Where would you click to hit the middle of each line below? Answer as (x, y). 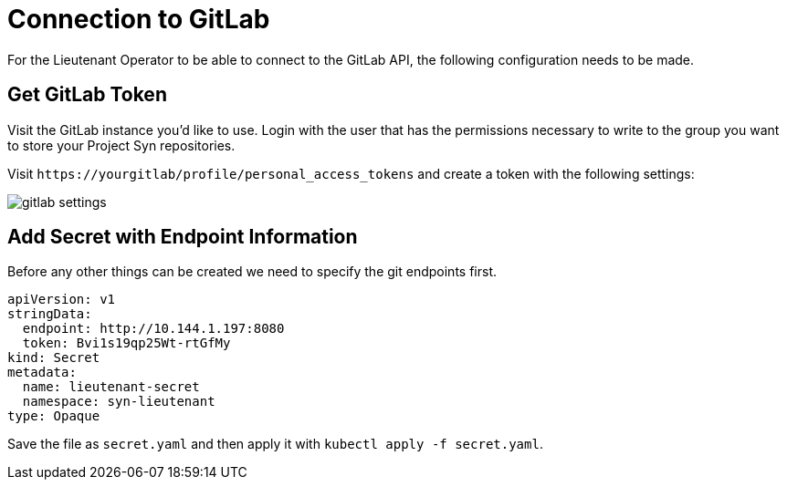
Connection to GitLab (139, 19)
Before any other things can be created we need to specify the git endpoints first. (252, 272)
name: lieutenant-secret (111, 387)
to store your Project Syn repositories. (121, 145)
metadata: (42, 373)
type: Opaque (54, 416)
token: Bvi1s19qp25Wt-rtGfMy (126, 343)
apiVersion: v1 (62, 300)
